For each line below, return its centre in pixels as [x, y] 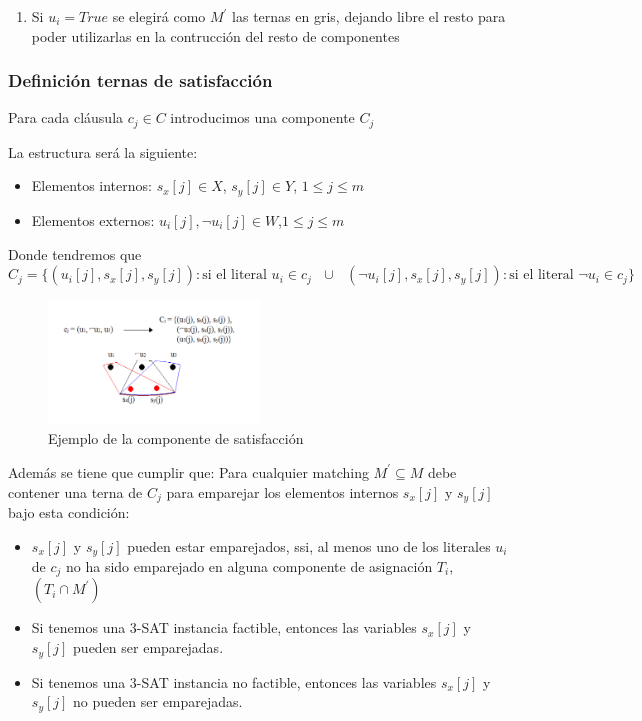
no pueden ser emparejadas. [158, 701]
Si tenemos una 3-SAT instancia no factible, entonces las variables [234, 681]
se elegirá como [159, 16]
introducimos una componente [262, 117]
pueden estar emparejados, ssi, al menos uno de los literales [309, 545]
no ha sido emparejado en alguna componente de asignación [249, 566]
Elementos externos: [93, 219]
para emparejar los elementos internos [282, 491]
